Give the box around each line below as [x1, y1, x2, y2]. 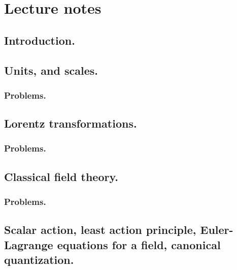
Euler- [200, 222, 233, 237]
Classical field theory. [4, 168, 118, 184]
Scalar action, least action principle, [4, 222, 196, 237]
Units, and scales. [4, 62, 98, 78]
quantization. [4, 252, 74, 267]
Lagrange [4, 236, 53, 252]
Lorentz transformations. [4, 115, 137, 131]
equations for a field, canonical [57, 236, 221, 252]
